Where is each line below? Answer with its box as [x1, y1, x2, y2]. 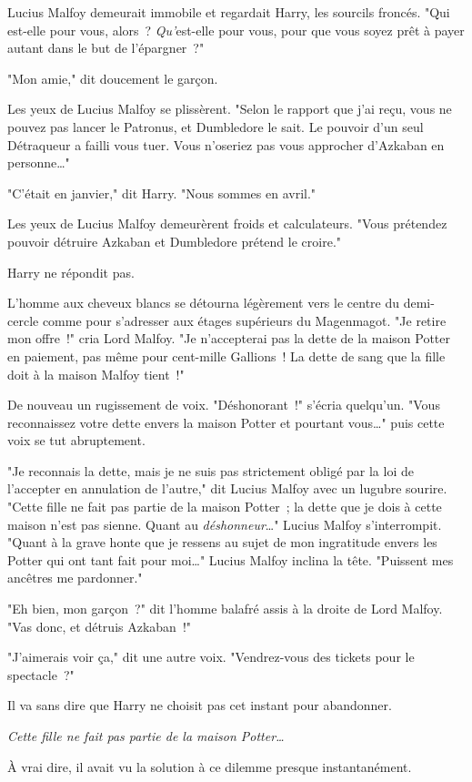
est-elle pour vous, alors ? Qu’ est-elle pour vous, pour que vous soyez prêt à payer [7, 20, 465, 39]
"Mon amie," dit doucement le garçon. [7, 68, 218, 87]
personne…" [7, 153, 70, 172]
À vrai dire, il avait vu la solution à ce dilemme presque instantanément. [7, 757, 412, 776]
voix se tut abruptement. [7, 431, 146, 450]
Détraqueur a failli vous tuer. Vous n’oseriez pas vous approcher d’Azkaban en [7, 135, 445, 154]
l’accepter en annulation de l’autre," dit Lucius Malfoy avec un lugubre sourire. [7, 479, 447, 498]
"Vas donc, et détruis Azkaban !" [7, 616, 192, 635]
